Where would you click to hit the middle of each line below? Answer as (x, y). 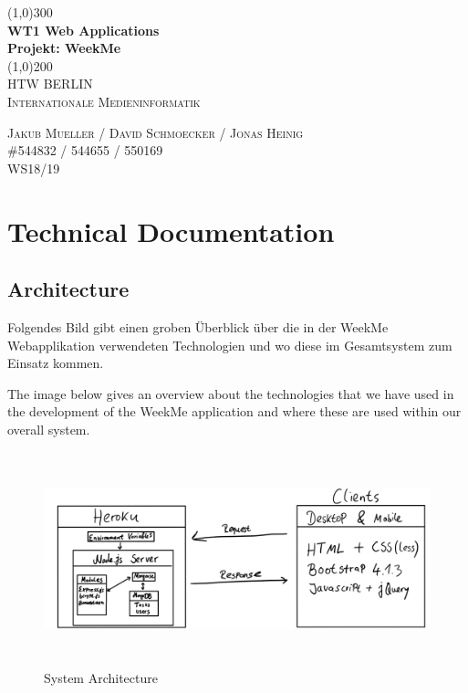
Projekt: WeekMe (64, 48)
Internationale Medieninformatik (104, 101)
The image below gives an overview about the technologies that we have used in (231, 393)
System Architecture (101, 678)
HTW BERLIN (50, 84)
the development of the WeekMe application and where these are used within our (234, 411)
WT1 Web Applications (83, 30)
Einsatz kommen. (56, 363)
